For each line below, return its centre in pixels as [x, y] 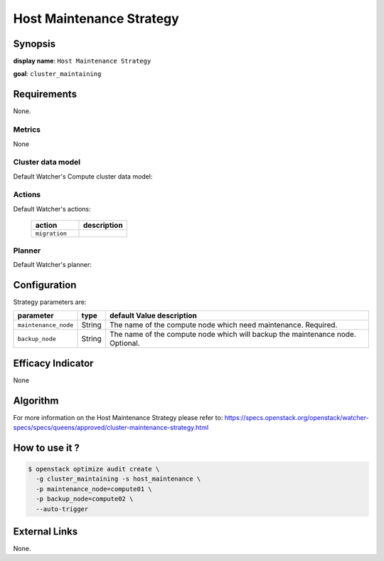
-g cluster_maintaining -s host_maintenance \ [118, 479]
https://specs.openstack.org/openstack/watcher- [297, 417]
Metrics [27, 130]
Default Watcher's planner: [52, 264]
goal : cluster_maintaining [57, 74]
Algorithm [36, 400]
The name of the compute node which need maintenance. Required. [223, 325]
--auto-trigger [62, 509]
